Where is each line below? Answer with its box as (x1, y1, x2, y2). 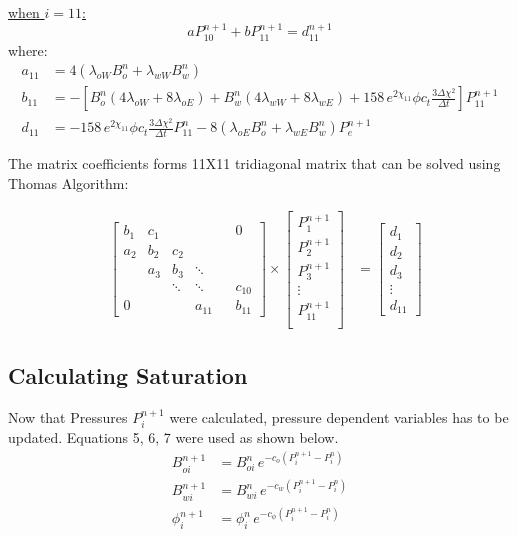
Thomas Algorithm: (8, 172, 129, 193)
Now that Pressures (8, 406, 128, 427)
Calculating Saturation (8, 360, 248, 391)
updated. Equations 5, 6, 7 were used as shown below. (8, 427, 339, 448)
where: (8, 39, 48, 60)
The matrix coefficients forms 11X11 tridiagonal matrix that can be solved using (8, 153, 501, 174)
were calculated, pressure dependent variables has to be (169, 406, 509, 427)
